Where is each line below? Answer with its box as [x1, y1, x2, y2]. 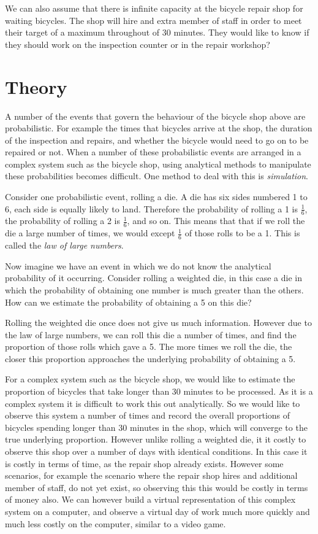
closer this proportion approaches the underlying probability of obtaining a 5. [5, 352, 296, 365]
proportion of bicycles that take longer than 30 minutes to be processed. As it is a [5, 385, 313, 398]
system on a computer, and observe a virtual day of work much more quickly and [5, 505, 310, 518]
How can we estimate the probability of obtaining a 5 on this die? [5, 295, 252, 308]
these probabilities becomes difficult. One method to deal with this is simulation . [5, 169, 309, 182]
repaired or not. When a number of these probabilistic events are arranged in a [5, 145, 301, 158]
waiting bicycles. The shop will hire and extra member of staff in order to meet [5, 14, 302, 26]
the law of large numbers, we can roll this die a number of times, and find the [5, 328, 297, 341]
